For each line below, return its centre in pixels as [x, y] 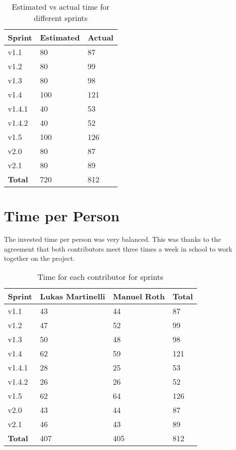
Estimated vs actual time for [61, 7]
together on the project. [39, 258]
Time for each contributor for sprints [100, 276]
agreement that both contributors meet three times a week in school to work [118, 248]
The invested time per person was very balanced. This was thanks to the [113, 239]
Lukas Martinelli [73, 296]
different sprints [61, 18]
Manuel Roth [139, 296]
